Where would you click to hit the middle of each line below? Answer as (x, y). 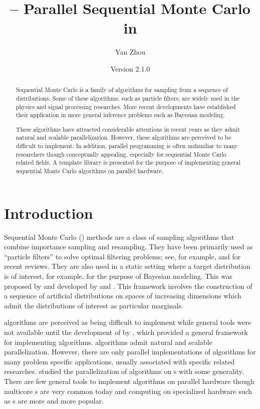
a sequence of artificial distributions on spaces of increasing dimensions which (123, 296)
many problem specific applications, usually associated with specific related (119, 361)
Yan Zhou (130, 52)
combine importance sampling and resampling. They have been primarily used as (128, 247)
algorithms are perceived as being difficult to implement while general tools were (128, 322)
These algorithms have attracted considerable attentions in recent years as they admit (128, 129)
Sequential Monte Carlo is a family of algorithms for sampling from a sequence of (122, 90)
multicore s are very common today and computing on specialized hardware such (128, 391)
